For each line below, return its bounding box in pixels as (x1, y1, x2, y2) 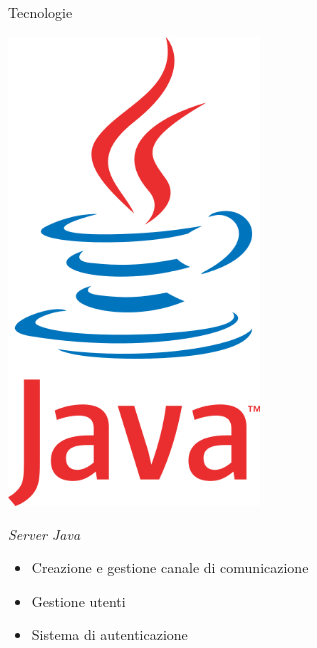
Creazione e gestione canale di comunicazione (31, 557, 309, 578)
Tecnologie (8, 2, 73, 23)
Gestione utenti (31, 590, 126, 611)
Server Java (8, 523, 81, 544)
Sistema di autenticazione (31, 624, 188, 645)
